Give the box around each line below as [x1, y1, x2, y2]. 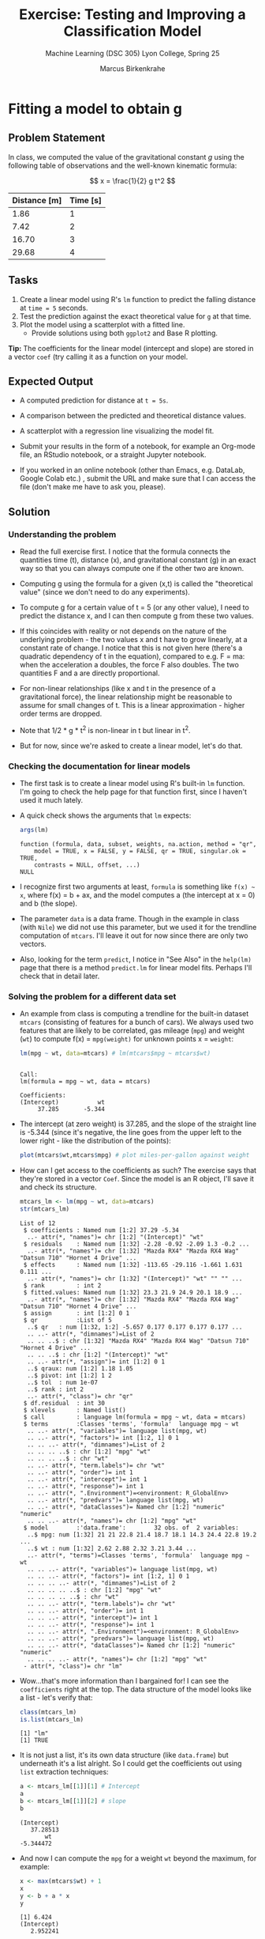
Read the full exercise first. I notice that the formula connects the [19, 547, 231, 557]
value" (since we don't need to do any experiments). [19, 588, 191, 597]
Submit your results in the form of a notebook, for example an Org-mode [19, 441, 256, 452]
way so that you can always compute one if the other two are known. [19, 564, 244, 573]
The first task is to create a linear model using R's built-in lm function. [19, 779, 245, 788]
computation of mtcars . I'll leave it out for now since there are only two [19, 931, 248, 940]
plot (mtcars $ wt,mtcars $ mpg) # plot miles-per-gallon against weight [19, 1151, 250, 1159]
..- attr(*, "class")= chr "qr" [27, 1392, 133, 1400]
